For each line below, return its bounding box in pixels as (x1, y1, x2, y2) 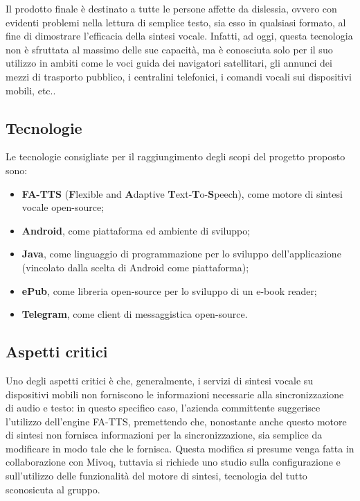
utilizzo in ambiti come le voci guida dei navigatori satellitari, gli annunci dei (6, 56, 332, 70)
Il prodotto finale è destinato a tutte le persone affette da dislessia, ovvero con (6, 1, 337, 15)
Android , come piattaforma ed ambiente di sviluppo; (21, 223, 251, 237)
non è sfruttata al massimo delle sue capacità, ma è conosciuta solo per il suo (6, 42, 333, 56)
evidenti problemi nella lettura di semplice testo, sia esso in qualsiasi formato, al (6, 15, 346, 29)
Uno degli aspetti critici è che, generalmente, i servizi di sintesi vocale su (6, 373, 314, 387)
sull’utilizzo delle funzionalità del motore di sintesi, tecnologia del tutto (6, 468, 307, 483)
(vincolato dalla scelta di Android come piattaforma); (21, 260, 249, 274)
